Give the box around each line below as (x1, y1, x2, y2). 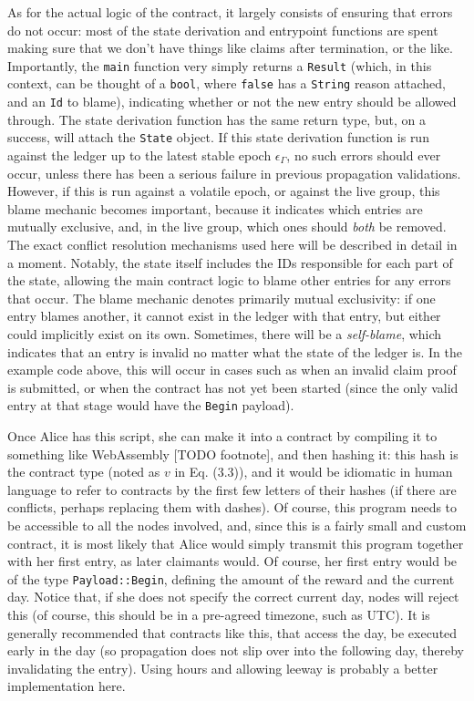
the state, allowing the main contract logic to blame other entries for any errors (7, 271, 451, 290)
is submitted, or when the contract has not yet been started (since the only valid (7, 377, 459, 397)
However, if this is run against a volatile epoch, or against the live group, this (7, 181, 440, 201)
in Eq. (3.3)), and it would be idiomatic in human (174, 462, 453, 481)
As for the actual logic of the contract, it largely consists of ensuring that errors (7, 3, 453, 21)
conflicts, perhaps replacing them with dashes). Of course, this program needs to (7, 498, 458, 517)
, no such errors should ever (286, 146, 441, 164)
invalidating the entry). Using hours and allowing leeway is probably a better (7, 658, 438, 677)
